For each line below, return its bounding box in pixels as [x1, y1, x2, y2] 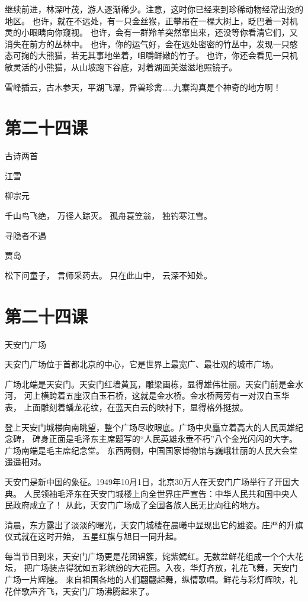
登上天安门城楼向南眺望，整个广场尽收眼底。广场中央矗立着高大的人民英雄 [5, 421, 295, 433]
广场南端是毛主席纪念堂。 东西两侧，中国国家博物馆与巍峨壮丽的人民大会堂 [5, 444, 298, 456]
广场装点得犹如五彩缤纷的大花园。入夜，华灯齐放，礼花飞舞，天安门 [32, 561, 298, 574]
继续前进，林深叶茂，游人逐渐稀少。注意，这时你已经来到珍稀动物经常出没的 [5, 3, 303, 15]
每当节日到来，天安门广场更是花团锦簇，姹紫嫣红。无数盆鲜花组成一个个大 [5, 550, 295, 562]
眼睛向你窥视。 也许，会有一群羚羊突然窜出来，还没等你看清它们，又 [29, 26, 298, 38]
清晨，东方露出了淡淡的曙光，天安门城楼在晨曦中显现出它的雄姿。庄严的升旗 [5, 518, 303, 531]
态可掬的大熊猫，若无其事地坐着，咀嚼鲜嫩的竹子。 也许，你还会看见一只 [5, 49, 290, 62]
